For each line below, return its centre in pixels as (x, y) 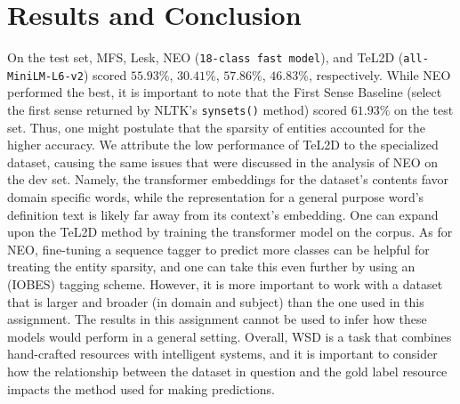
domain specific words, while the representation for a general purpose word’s (216, 197)
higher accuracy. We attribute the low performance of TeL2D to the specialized (223, 145)
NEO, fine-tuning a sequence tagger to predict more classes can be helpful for (218, 249)
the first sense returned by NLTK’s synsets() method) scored (178, 110)
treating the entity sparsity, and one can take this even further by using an (211, 267)
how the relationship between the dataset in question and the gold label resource (227, 371)
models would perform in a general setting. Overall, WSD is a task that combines (230, 336)
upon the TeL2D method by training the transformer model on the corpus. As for (230, 232)
